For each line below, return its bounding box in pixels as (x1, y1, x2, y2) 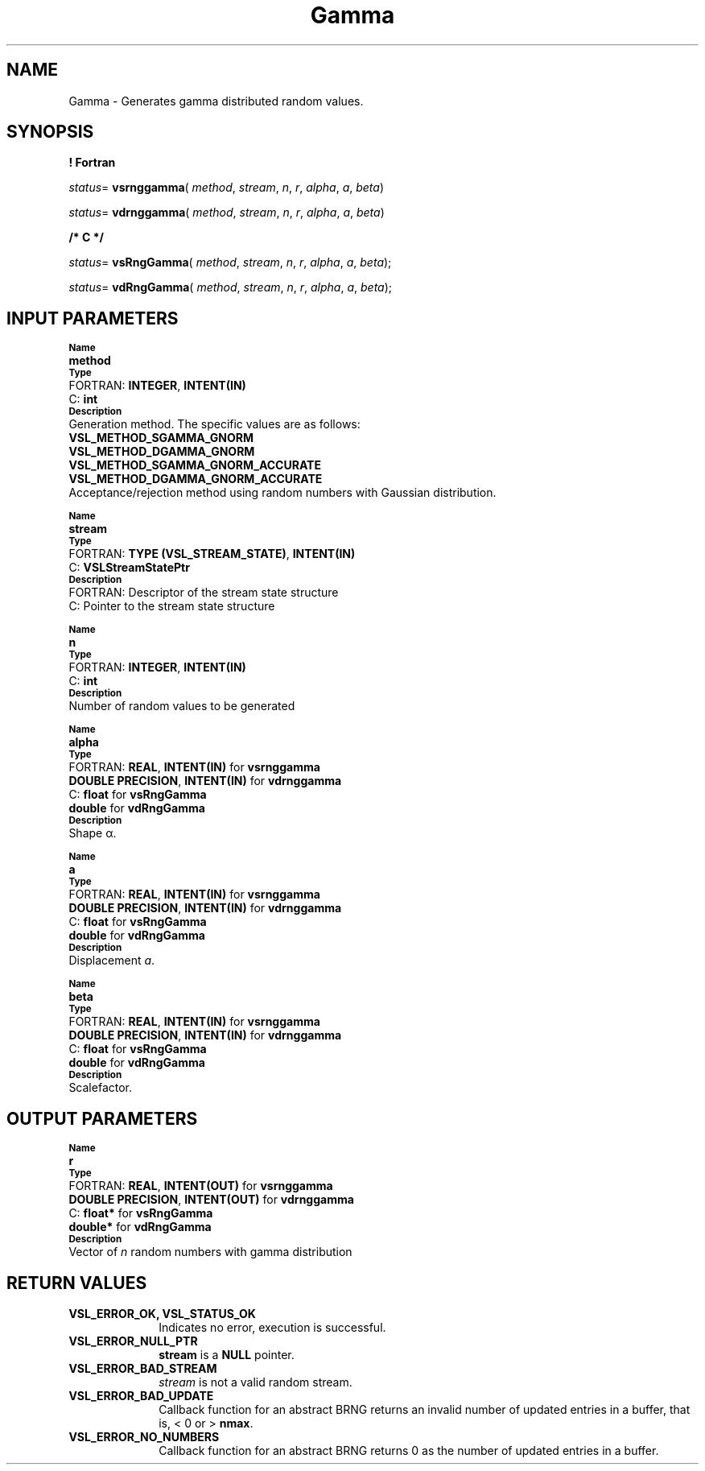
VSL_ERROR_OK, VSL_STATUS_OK (68, 1306, 256, 1320)
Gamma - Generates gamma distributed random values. (68, 93, 364, 108)
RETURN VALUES (6, 1272, 147, 1293)
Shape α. (68, 826, 117, 841)
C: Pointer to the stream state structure (68, 599, 275, 614)
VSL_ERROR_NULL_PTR (68, 1333, 198, 1348)
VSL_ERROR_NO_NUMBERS (68, 1429, 220, 1444)
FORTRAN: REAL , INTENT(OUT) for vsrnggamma (68, 1179, 333, 1193)
